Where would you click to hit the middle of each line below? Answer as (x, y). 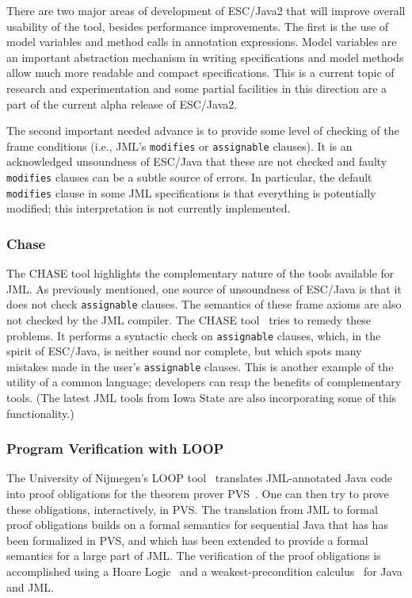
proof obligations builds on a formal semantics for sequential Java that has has (197, 525)
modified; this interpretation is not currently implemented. (149, 208)
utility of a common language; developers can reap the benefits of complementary (204, 382)
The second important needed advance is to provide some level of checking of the (203, 130)
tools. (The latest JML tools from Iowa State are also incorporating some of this (202, 398)
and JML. (30, 586)
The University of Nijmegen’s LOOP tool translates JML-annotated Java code (200, 478)
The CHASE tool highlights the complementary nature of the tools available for (200, 273)
